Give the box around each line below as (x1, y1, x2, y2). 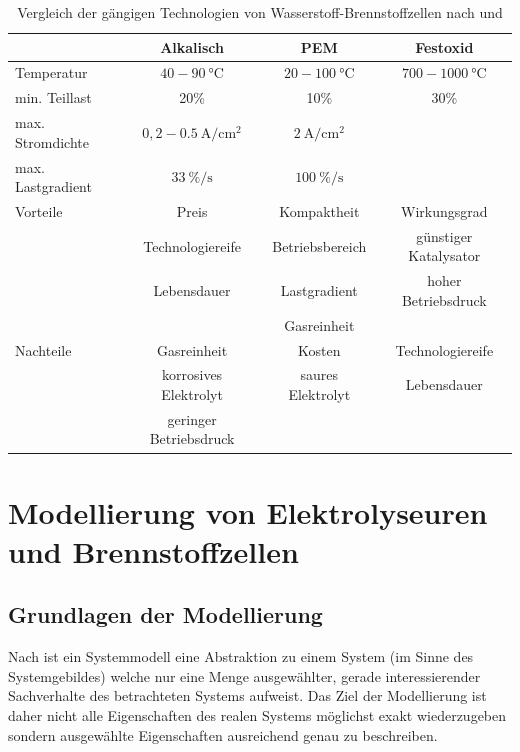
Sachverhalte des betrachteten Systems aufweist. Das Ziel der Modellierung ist (8, 685, 487, 706)
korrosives (162, 364, 223, 385)
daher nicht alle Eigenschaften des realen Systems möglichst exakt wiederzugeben (8, 705, 507, 726)
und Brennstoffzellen (8, 530, 299, 571)
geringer (167, 408, 217, 429)
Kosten (298, 339, 341, 360)
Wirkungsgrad (401, 201, 488, 221)
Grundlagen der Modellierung (8, 599, 323, 630)
